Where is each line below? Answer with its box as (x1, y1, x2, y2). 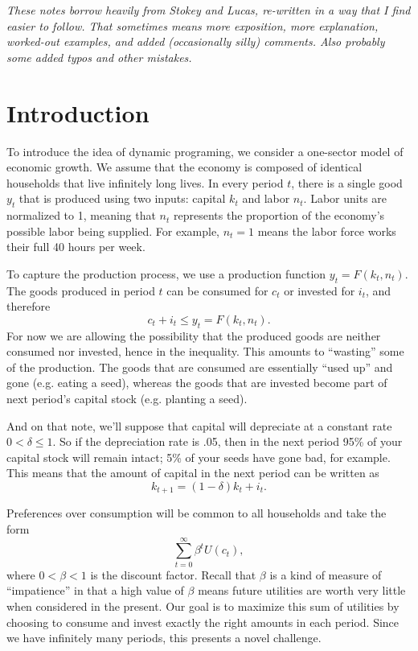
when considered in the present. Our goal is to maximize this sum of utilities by (6, 597, 400, 614)
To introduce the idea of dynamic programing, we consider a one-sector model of (6, 142, 404, 159)
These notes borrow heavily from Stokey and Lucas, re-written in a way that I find (6, 2, 411, 18)
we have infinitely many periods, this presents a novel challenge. (6, 629, 322, 646)
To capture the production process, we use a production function (6, 265, 326, 282)
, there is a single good (291, 174, 403, 191)
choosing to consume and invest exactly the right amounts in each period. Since (6, 613, 400, 630)
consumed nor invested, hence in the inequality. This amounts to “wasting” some (6, 343, 404, 360)
